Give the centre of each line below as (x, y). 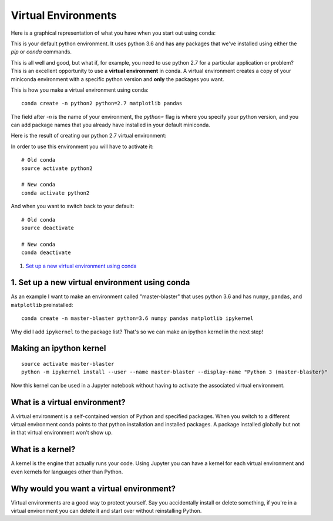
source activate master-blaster (68, 364)
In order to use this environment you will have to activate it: (82, 146)
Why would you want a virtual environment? (93, 488)
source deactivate (48, 228)
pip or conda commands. (41, 52)
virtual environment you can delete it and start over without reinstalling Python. (106, 511)
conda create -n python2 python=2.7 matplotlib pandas (102, 103)
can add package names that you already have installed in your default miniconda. (111, 125)
